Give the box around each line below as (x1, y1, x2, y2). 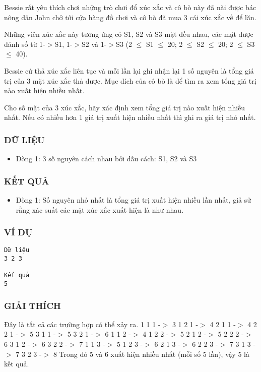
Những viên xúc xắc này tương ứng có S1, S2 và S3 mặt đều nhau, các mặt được (4, 29, 253, 39)
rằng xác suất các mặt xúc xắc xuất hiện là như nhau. (16, 204, 184, 215)
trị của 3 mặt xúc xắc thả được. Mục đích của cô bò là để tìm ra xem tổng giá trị (4, 75, 256, 86)
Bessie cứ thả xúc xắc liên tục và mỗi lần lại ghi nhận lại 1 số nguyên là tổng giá (4, 65, 254, 76)
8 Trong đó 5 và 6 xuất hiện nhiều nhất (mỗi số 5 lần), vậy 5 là (53, 348, 249, 359)
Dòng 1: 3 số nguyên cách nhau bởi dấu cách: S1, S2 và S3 (16, 153, 197, 164)
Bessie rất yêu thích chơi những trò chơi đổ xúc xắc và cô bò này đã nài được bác (4, 2, 256, 12)
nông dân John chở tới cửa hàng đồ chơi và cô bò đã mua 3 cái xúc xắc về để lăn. (4, 12, 256, 22)
